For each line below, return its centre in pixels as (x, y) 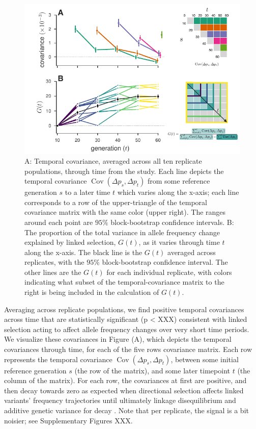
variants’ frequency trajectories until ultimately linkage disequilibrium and (120, 400)
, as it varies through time (179, 242)
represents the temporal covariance (58, 359)
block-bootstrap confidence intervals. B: (172, 222)
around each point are (59, 222)
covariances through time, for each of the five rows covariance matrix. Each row (128, 349)
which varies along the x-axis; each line (178, 192)
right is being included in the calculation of (92, 292)
